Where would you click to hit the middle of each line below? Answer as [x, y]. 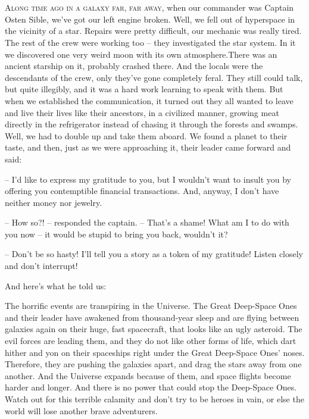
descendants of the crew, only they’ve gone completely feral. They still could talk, [154, 77]
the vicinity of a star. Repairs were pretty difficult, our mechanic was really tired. [153, 31]
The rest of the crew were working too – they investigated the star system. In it [150, 42]
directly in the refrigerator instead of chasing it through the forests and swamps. [152, 124]
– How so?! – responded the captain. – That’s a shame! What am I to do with [147, 222]
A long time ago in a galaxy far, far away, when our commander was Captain [149, 7]
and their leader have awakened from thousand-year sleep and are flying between [152, 317]
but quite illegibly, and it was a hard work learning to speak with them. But [144, 89]
